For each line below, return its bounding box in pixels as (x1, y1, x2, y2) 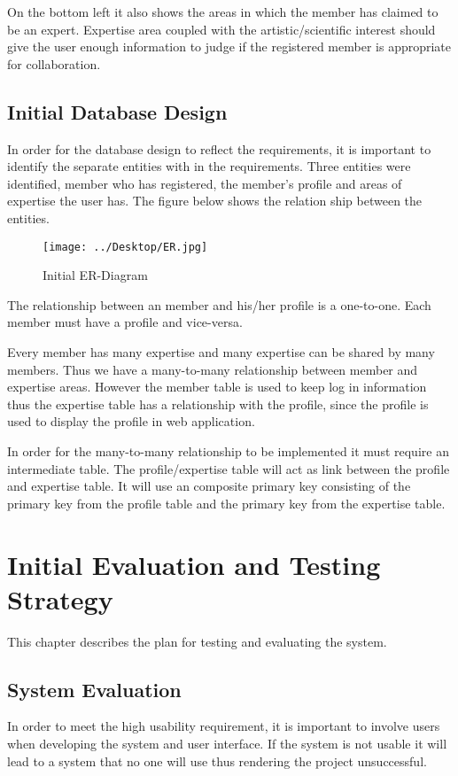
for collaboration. (7, 54, 101, 73)
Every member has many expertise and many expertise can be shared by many (7, 342, 435, 361)
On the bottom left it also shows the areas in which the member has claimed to (7, 3, 439, 20)
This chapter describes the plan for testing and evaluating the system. (7, 632, 387, 650)
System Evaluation (7, 675, 182, 702)
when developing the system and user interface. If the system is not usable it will (7, 734, 447, 753)
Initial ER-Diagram (43, 266, 148, 284)
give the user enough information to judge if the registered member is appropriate (7, 37, 452, 56)
